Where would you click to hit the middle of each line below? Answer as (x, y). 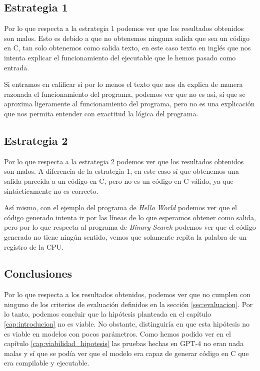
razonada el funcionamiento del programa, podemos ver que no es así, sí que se (125, 94)
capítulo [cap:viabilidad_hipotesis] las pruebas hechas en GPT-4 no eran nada (124, 343)
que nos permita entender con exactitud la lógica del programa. (101, 113)
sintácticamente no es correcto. (51, 190)
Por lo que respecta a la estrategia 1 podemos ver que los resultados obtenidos (124, 28)
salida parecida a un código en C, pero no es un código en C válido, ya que (119, 181)
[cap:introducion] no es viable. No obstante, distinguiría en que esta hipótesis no (127, 324)
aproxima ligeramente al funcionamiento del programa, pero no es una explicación (129, 104)
